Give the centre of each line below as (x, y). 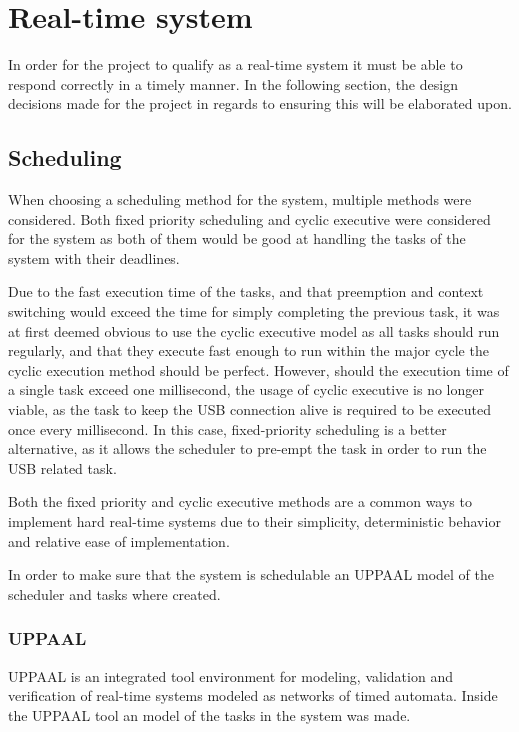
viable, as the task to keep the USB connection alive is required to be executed (250, 409)
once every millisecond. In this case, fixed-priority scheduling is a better (227, 428)
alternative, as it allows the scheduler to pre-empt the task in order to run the (247, 448)
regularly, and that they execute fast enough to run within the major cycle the (248, 350)
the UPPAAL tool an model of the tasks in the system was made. (209, 714)
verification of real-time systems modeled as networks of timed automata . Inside (253, 695)
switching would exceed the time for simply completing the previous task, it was (254, 311)
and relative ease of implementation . (119, 540)
